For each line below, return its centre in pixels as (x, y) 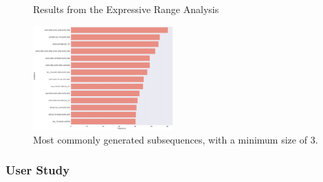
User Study (38, 170)
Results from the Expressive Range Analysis (126, 9)
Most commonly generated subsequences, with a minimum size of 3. (176, 139)
